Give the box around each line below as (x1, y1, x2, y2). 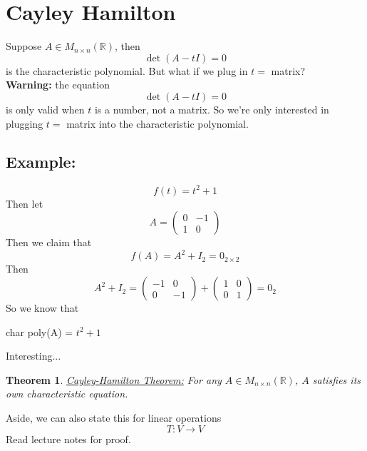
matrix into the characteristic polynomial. (66, 116, 249, 131)
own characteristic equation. (6, 386, 128, 401)
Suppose (6, 39, 42, 54)
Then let (6, 196, 43, 211)
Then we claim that (6, 235, 92, 250)
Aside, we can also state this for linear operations (6, 410, 222, 425)
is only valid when (6, 101, 85, 116)
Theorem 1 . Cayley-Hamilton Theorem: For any (6, 372, 222, 387)
